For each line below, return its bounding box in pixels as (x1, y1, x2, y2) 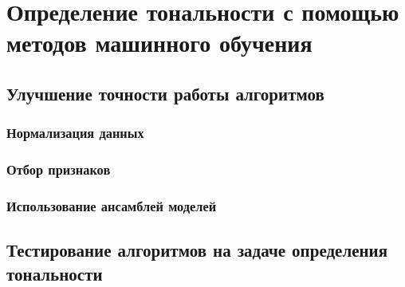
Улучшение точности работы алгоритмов (6, 81, 324, 105)
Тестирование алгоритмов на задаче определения (6, 238, 388, 262)
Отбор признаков (6, 159, 111, 179)
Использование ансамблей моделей (6, 195, 217, 215)
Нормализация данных (6, 123, 144, 143)
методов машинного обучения (6, 26, 313, 59)
